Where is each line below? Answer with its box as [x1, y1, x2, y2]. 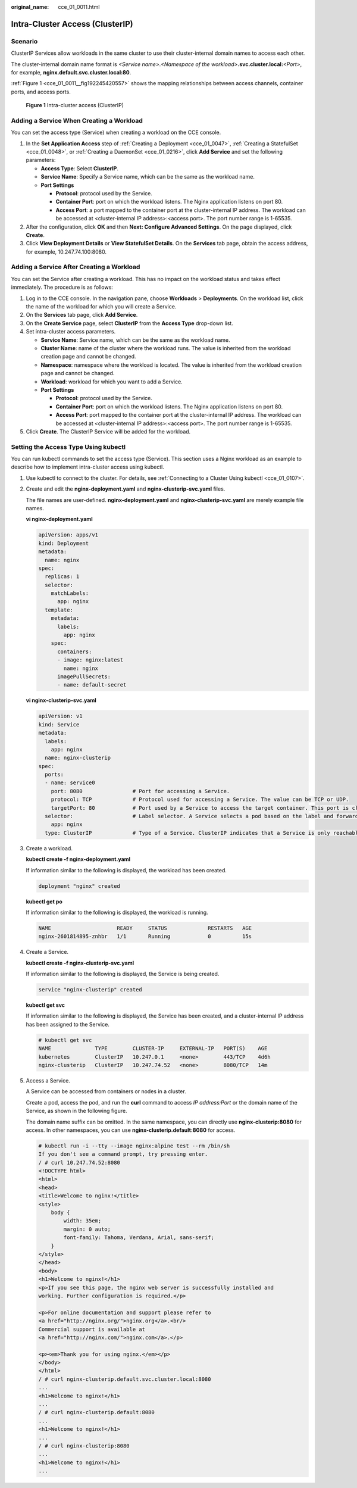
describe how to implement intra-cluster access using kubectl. [11, 463, 165, 470]
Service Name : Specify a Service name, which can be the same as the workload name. [40, 173, 255, 180]
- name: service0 [45, 779, 95, 786]
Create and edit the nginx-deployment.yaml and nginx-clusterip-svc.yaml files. [26, 485, 226, 492]
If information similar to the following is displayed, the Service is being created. [26, 971, 220, 978]
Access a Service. [26, 1077, 71, 1084]
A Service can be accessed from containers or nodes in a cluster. [26, 1088, 187, 1095]
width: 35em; [63, 1218, 102, 1224]
